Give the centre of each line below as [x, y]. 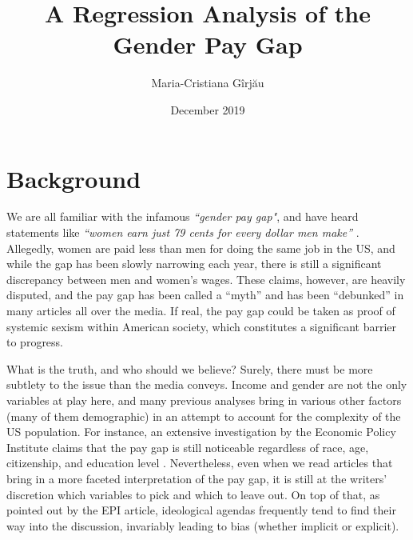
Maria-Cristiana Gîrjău [208, 83]
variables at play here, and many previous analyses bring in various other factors [204, 400]
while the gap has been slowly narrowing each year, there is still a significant [194, 264]
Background [74, 178]
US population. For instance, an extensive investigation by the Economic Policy [201, 432]
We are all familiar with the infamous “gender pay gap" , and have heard [183, 216]
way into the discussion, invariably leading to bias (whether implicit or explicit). [203, 525]
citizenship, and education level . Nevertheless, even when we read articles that [200, 463]
